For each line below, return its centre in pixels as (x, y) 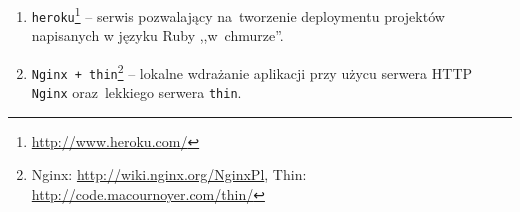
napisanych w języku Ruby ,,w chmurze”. (157, 35)
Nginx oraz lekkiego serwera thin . (136, 92)
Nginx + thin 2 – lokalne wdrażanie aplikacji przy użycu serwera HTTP (252, 71)
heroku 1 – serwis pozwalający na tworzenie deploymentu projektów (238, 14)
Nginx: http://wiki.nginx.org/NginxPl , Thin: (169, 174)
